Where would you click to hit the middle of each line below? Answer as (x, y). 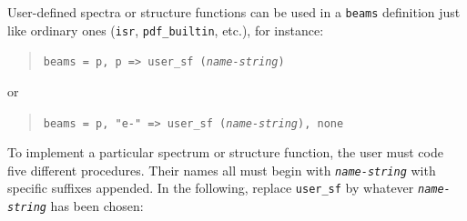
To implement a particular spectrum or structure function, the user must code (225, 152)
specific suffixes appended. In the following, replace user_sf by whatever (211, 188)
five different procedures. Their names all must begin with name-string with (222, 170)
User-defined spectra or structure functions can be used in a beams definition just (234, 12)
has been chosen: (97, 206)
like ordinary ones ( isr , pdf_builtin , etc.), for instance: (166, 30)
